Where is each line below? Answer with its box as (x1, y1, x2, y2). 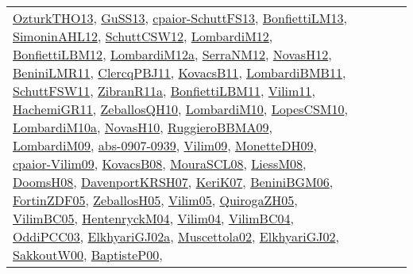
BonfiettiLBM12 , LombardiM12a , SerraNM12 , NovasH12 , (13, 45, 332, 63)
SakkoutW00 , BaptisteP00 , (13, 245, 163, 264)
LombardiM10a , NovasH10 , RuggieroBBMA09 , (13, 118, 272, 136)
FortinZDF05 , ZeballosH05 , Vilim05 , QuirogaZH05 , (13, 191, 298, 209)
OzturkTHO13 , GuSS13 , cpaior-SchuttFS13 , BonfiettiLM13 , (13, 9, 347, 27)
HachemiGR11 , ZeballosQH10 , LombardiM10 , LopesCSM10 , (13, 100, 348, 118)
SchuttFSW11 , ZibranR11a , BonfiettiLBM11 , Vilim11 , (13, 82, 315, 100)
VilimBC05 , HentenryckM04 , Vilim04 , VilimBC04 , (13, 209, 294, 227)
